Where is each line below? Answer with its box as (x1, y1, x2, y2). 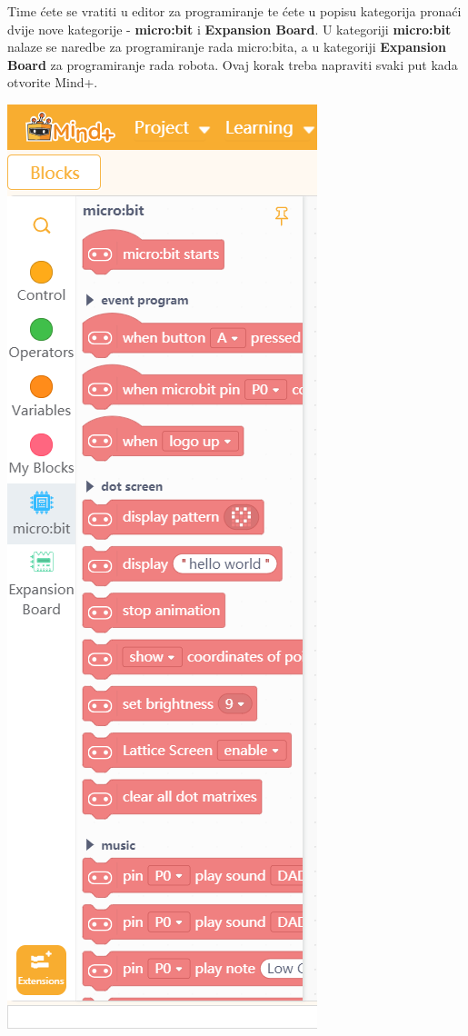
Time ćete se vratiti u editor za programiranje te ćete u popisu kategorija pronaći (7, 2, 462, 20)
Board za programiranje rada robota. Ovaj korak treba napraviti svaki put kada (7, 55, 458, 74)
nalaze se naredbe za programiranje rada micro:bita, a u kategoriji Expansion (7, 37, 446, 56)
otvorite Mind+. (7, 73, 98, 92)
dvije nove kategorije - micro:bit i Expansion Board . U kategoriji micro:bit (7, 19, 452, 38)
